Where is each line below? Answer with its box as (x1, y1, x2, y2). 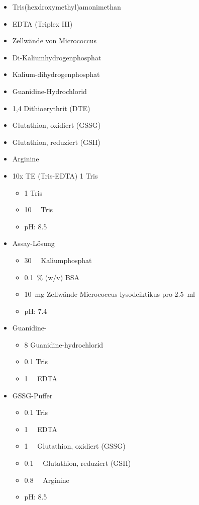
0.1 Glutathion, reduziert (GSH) (24, 458, 131, 468)
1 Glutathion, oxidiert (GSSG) (24, 441, 126, 451)
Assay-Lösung (12, 238, 55, 248)
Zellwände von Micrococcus (12, 35, 97, 46)
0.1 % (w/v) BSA (24, 272, 80, 282)
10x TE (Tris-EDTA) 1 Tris (12, 170, 98, 181)
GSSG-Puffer (12, 390, 53, 400)
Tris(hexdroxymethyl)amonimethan (12, 2, 121, 12)
